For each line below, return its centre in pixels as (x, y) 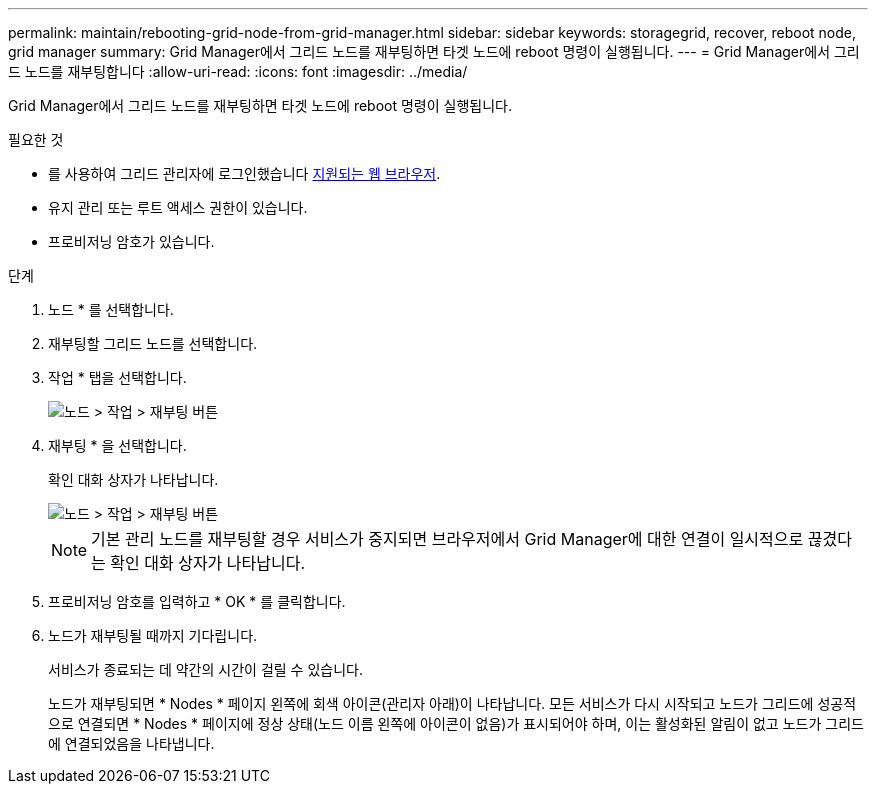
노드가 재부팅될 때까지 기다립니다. (153, 635)
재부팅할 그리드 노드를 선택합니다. (153, 343)
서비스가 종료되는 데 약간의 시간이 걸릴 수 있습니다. (205, 669)
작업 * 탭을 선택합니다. (117, 377)
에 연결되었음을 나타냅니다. (131, 743)
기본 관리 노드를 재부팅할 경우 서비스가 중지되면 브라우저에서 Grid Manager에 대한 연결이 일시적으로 (447, 539)
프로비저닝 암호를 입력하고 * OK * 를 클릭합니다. (197, 601)
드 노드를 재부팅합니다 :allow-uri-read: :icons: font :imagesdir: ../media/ (238, 71)
